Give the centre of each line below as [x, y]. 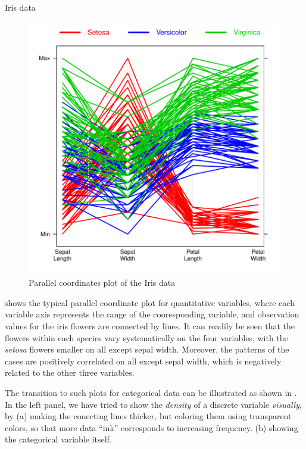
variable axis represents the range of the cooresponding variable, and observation [152, 314]
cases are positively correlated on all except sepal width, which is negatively [143, 361]
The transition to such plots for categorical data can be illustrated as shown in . [151, 392]
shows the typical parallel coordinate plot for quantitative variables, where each [150, 302]
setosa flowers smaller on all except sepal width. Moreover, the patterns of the [147, 349]
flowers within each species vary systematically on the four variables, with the [146, 337]
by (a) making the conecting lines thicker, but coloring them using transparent [148, 416]
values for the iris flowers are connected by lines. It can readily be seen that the [150, 325]
